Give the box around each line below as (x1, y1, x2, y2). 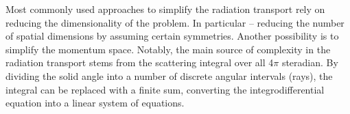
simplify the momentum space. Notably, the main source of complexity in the (5, 42, 331, 56)
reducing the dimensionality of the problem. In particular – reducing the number (5, 15, 345, 29)
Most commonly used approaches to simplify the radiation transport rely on (5, 2, 325, 16)
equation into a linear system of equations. (5, 96, 185, 110)
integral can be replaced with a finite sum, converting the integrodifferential (5, 82, 325, 96)
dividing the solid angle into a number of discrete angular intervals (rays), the (5, 68, 333, 83)
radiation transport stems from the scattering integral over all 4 (5, 55, 274, 70)
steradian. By (281, 55, 338, 70)
